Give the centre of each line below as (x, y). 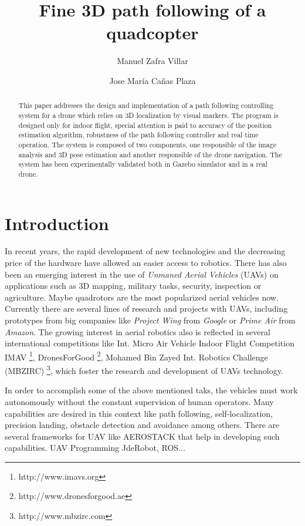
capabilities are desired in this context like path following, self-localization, (139, 413)
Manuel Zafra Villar (152, 61)
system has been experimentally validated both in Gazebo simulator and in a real (143, 164)
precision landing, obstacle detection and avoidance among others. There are (142, 425)
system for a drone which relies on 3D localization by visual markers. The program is (148, 115)
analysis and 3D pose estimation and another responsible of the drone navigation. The (150, 154)
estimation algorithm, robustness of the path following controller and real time (138, 135)
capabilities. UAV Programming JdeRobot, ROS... (95, 448)
